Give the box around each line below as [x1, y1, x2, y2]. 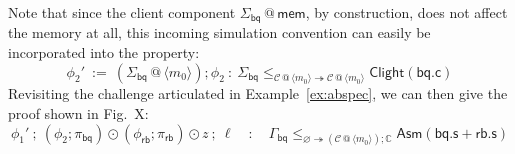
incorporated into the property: [8, 42, 200, 63]
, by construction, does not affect [305, 2, 508, 22]
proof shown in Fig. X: [8, 103, 149, 124]
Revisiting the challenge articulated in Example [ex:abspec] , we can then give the [8, 83, 508, 104]
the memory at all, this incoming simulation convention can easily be [8, 22, 431, 43]
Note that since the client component [8, 2, 236, 22]
